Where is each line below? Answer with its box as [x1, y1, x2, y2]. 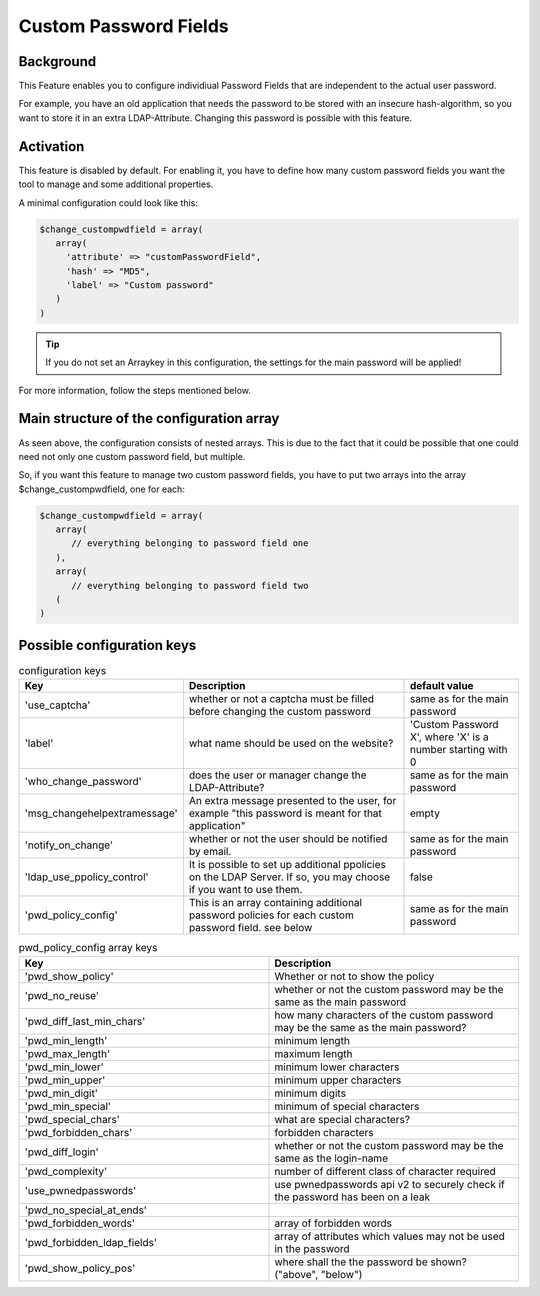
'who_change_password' [24, 775, 142, 789]
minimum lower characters [274, 1060, 400, 1074]
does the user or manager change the [188, 768, 367, 782]
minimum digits [274, 1086, 347, 1100]
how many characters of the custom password [274, 1008, 494, 1022]
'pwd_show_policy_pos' [24, 1261, 136, 1275]
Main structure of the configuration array [18, 410, 280, 427]
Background [18, 53, 97, 70]
